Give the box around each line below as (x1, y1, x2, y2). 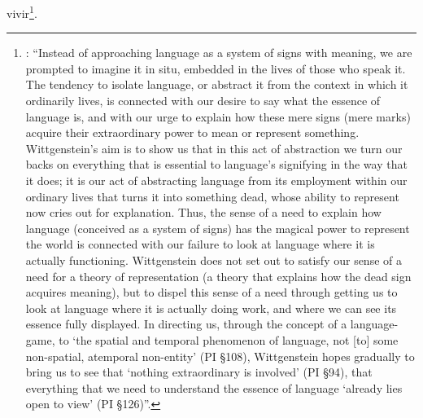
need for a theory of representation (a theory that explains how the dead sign (25, 267, 412, 284)
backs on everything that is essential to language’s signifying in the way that (25, 156, 408, 173)
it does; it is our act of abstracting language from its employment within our (25, 172, 408, 188)
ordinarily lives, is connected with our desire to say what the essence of (25, 92, 381, 109)
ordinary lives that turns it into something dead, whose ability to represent (25, 187, 399, 205)
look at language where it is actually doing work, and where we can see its (25, 299, 397, 316)
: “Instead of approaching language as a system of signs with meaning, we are (25, 44, 412, 61)
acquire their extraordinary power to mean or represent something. (25, 124, 360, 141)
